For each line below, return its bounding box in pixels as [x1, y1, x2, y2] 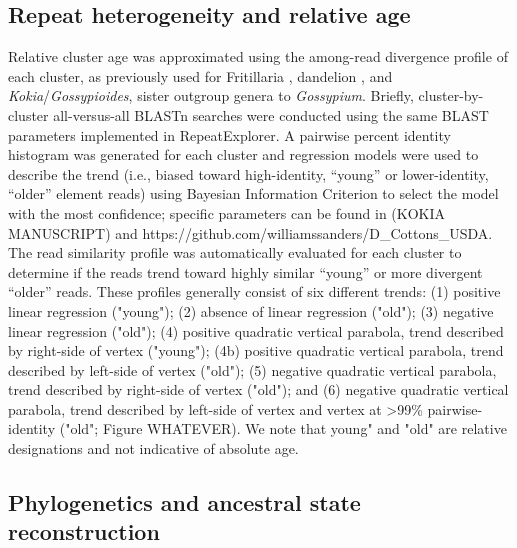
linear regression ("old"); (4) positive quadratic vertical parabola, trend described [8, 320, 504, 341]
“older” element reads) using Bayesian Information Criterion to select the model [8, 183, 499, 204]
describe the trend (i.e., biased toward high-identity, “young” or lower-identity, [8, 163, 489, 184]
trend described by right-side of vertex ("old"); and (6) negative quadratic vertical [8, 379, 509, 400]
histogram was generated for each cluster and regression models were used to [8, 144, 479, 165]
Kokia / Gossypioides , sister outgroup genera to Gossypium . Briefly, [8, 85, 414, 106]
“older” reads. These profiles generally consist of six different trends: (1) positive [8, 281, 501, 302]
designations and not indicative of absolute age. [8, 438, 299, 459]
